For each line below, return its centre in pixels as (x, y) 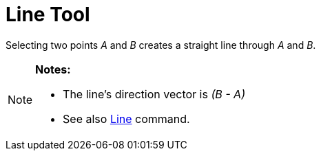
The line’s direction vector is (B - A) (154, 94)
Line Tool (48, 14)
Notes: (53, 69)
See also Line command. (126, 119)
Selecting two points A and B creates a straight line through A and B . (161, 45)
